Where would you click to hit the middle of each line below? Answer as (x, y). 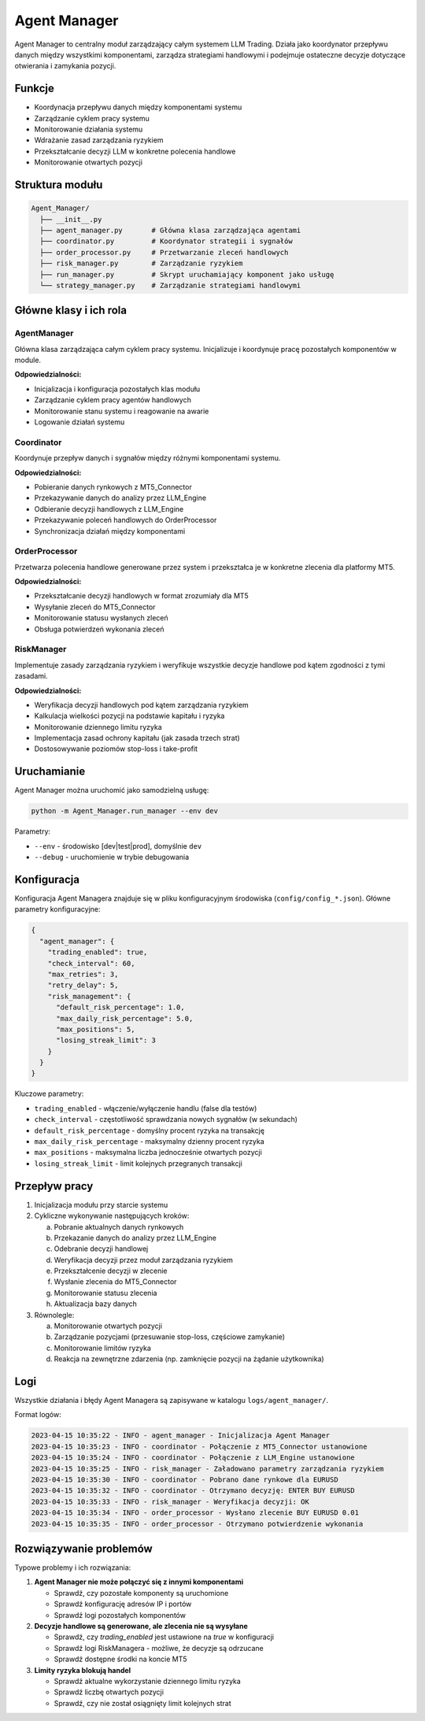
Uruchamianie (50, 772)
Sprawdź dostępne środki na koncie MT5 (121, 1659)
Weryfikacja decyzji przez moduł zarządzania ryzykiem (144, 1260)
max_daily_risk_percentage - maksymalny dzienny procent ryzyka (150, 1142)
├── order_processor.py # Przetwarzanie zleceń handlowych (164, 252)
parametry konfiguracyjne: (58, 909)
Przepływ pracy (54, 1186)
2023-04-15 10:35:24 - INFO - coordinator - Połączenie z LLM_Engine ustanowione (193, 1458)
